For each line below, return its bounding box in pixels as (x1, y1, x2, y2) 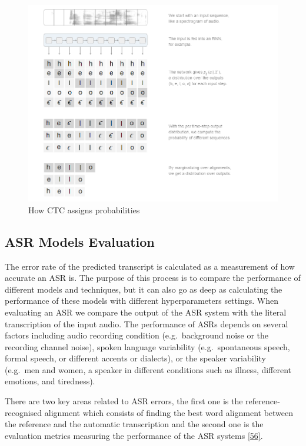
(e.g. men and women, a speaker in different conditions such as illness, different (5, 363, 292, 375)
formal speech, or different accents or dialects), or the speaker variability (5, 352, 266, 364)
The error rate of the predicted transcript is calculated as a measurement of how (5, 260, 295, 272)
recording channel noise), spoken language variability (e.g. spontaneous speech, (5, 340, 290, 353)
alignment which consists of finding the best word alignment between (44, 406, 294, 418)
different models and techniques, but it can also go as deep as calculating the (5, 283, 282, 295)
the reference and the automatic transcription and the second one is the (5, 418, 264, 430)
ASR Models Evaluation (5, 232, 155, 250)
